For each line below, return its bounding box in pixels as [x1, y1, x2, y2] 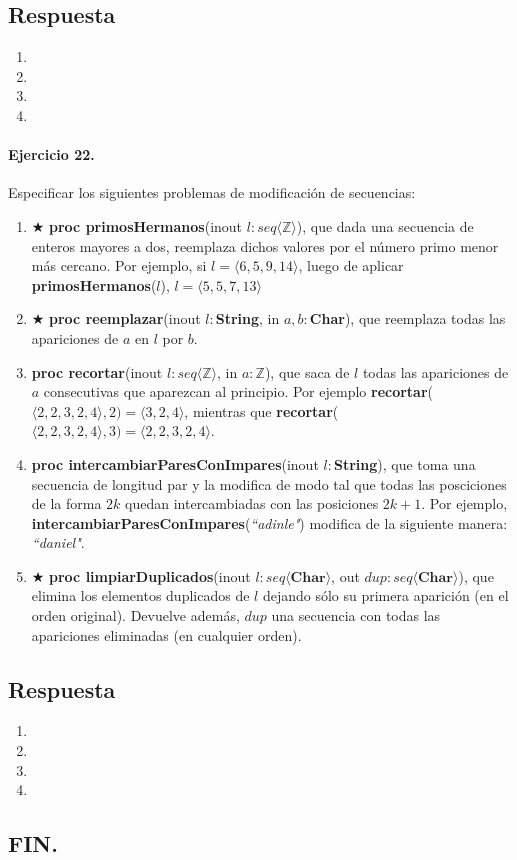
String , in [215, 308, 280, 329]
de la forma [31, 493, 102, 514]
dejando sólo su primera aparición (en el [262, 585, 509, 606]
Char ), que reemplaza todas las [309, 308, 506, 329]
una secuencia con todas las [271, 605, 441, 626]
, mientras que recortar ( [184, 400, 339, 421]
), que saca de [264, 361, 350, 382]
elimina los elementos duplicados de [31, 585, 250, 606]
